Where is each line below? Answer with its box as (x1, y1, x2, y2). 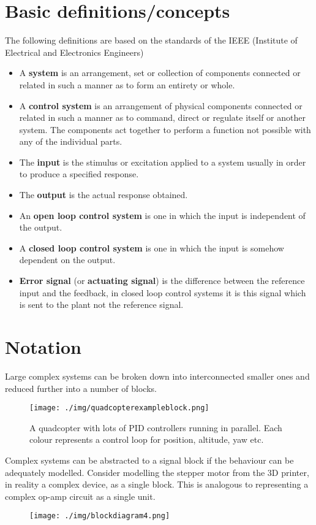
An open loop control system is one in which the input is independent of (19, 209, 306, 221)
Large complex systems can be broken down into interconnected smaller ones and (5, 369, 310, 382)
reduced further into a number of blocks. (5, 381, 157, 394)
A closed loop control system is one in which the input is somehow (19, 241, 284, 254)
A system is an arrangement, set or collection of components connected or (19, 66, 301, 79)
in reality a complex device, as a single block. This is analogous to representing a (5, 478, 309, 491)
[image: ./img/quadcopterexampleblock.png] (29, 404, 209, 413)
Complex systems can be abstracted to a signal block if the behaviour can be (5, 453, 294, 466)
